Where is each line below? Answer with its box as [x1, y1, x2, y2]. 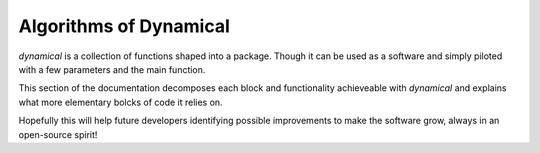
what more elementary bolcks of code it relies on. [18, 96, 224, 108]
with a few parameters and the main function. [18, 63, 206, 75]
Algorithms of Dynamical [18, 15, 230, 37]
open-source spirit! [18, 128, 98, 140]
